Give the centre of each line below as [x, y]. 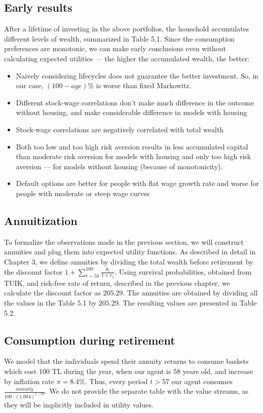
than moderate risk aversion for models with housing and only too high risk [134, 156]
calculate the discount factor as [52, 293]
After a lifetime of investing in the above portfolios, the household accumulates [127, 29]
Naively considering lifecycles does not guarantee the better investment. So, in [137, 75]
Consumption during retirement [90, 340]
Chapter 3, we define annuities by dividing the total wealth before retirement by [129, 261]
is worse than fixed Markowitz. [144, 85]
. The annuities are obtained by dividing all [190, 293]
